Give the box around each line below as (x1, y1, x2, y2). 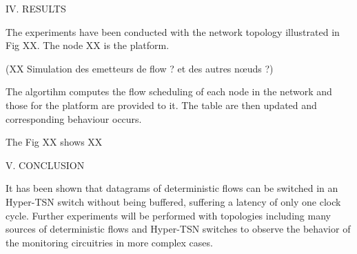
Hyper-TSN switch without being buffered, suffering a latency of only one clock (6, 194, 341, 208)
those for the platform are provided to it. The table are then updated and (6, 97, 317, 112)
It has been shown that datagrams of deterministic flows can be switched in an (6, 181, 338, 195)
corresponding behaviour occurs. (6, 111, 142, 126)
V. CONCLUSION (6, 157, 85, 172)
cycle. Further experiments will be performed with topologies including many (6, 208, 331, 222)
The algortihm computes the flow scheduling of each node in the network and (6, 84, 332, 99)
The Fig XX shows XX (6, 135, 103, 149)
